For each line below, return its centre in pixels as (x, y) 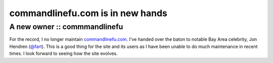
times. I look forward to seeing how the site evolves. (63, 53)
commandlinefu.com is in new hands (88, 13)
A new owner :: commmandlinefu (66, 27)
